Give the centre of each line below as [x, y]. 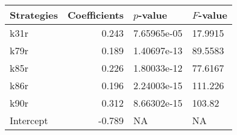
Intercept [29, 120]
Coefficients [96, 15]
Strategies [34, 15]
